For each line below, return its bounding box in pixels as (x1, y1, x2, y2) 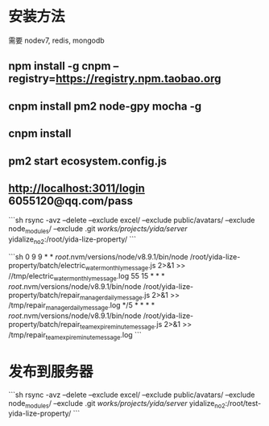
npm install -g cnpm (8, 60, 111, 73)
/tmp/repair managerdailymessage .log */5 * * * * (8, 300, 155, 312)
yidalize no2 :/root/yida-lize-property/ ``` (8, 234, 137, 246)
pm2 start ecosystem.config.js (8, 154, 168, 168)
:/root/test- (225, 398, 262, 407)
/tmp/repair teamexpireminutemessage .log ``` (8, 329, 143, 341)
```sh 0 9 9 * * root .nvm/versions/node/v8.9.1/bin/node (8, 251, 188, 262)
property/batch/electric (8, 260, 86, 270)
